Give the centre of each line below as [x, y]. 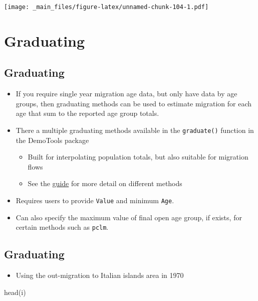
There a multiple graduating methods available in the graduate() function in [135, 130]
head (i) [15, 292]
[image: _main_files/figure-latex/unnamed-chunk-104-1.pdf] [106, 7]
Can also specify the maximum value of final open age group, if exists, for [129, 217]
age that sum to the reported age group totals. [87, 113]
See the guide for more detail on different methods [105, 183]
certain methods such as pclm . [62, 227]
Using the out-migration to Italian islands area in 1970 [100, 275]
